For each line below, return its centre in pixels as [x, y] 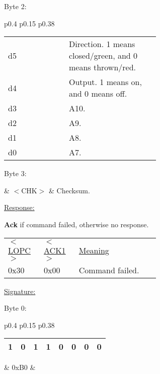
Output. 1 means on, [105, 82]
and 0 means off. [98, 94]
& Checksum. [69, 190]
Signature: [20, 291]
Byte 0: [15, 308]
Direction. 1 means [102, 44]
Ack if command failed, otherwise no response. [76, 224]
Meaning [94, 250]
